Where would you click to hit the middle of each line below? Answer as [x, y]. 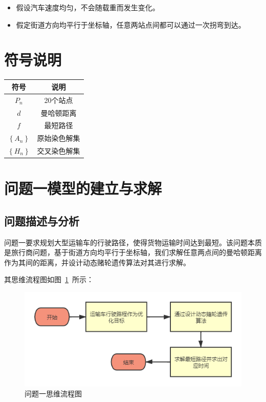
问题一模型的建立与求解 [83, 188]
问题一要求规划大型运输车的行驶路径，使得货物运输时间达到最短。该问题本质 [133, 242]
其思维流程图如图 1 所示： [49, 279]
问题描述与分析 [42, 220]
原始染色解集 [59, 138]
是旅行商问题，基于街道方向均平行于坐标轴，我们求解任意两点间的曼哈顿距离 [133, 252]
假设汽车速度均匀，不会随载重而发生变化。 [88, 7]
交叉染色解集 [59, 151]
